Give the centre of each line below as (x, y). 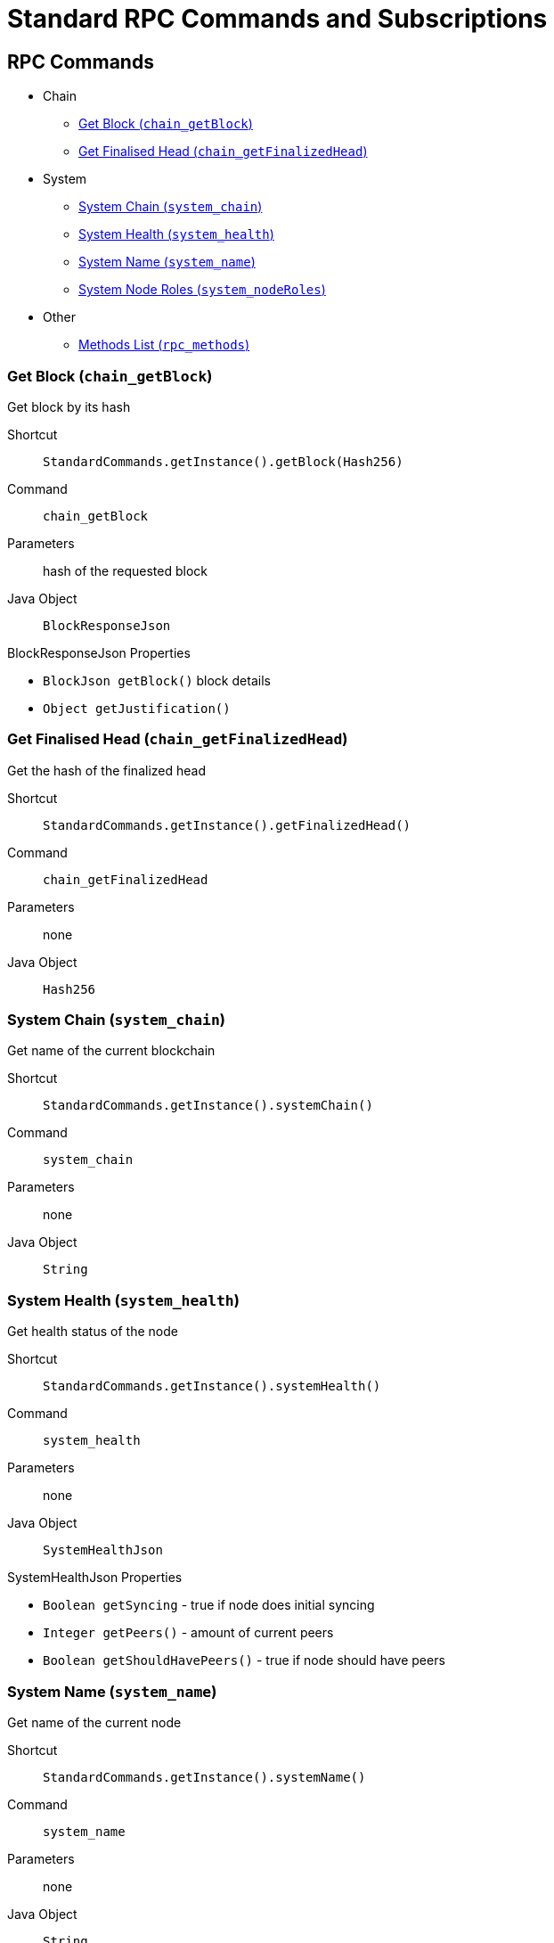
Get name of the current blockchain (111, 1051)
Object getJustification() (137, 708)
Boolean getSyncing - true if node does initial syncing (209, 1605)
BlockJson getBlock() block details (157, 680)
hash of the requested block (125, 570)
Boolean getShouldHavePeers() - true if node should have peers (244, 1660)
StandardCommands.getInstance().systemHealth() (212, 1386)
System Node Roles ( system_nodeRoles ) (202, 290)
